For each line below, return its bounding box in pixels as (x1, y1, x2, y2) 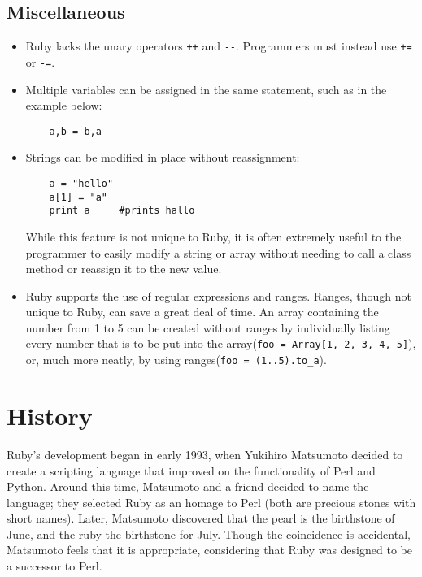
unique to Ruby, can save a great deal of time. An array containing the (25, 303, 379, 320)
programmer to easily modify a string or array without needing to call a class (25, 244, 411, 261)
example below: (25, 97, 102, 114)
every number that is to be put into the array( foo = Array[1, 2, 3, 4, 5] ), (25, 335, 416, 352)
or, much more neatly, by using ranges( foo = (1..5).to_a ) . (25, 351, 327, 368)
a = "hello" (49, 177, 114, 189)
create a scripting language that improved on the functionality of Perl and (7, 462, 376, 479)
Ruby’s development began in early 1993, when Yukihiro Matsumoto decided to (7, 445, 403, 462)
